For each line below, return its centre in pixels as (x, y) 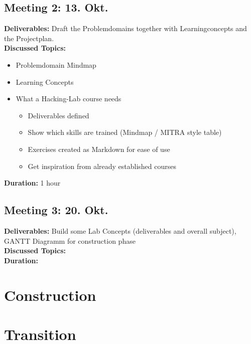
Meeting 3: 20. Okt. (56, 210)
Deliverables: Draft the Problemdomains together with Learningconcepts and (125, 28)
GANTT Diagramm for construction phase (70, 240)
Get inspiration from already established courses (102, 166)
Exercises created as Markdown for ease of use (99, 149)
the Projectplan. (29, 38)
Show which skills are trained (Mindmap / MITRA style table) (125, 132)
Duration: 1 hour (32, 183)
